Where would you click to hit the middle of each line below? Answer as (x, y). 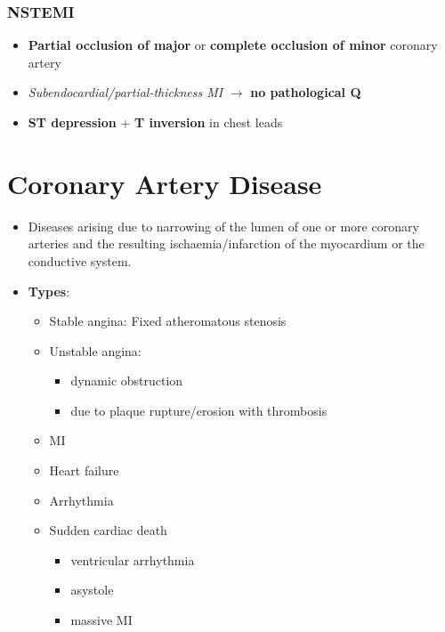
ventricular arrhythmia (133, 559)
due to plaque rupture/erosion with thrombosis (199, 410)
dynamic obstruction (127, 381)
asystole (92, 590)
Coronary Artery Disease (165, 183)
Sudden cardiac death (108, 530)
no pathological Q (306, 92)
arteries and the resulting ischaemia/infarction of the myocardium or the (226, 243)
